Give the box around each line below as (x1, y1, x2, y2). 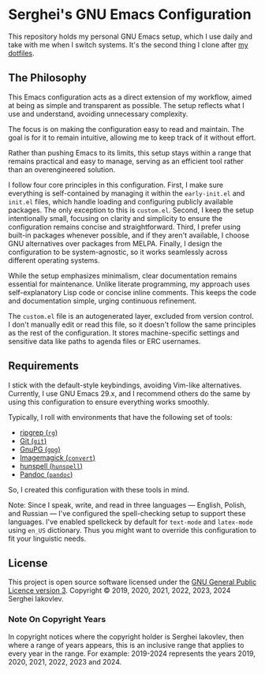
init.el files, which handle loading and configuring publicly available (8, 197, 233, 206)
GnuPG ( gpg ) (19, 444, 61, 454)
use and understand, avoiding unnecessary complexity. (8, 109, 188, 118)
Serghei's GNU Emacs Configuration (8, 6, 252, 24)
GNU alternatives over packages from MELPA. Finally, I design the (8, 238, 222, 248)
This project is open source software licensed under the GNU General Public (8, 578, 257, 587)
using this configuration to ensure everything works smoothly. (8, 397, 210, 406)
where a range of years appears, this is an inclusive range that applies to (8, 640, 244, 650)
